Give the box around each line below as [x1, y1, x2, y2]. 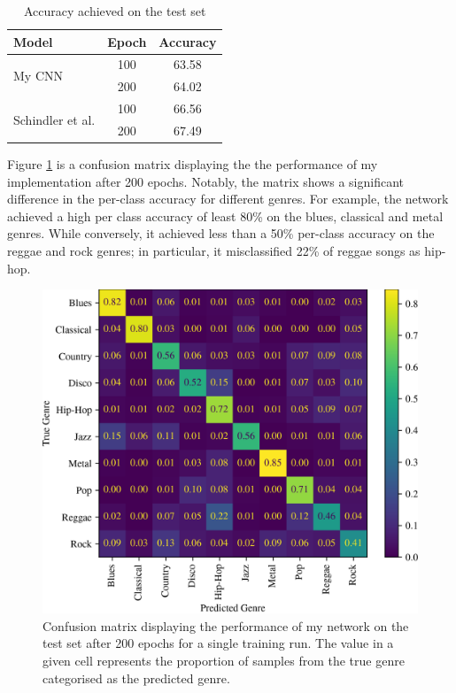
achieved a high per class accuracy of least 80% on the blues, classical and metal [7, 206, 444, 225]
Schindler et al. [13, 110, 96, 128]
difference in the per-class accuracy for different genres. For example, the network [7, 189, 449, 208]
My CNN [13, 65, 63, 84]
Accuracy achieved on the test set [23, 2, 206, 19]
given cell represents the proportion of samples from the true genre [43, 651, 405, 670]
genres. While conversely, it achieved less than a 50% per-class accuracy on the [7, 224, 435, 243]
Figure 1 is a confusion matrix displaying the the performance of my [7, 155, 378, 173]
